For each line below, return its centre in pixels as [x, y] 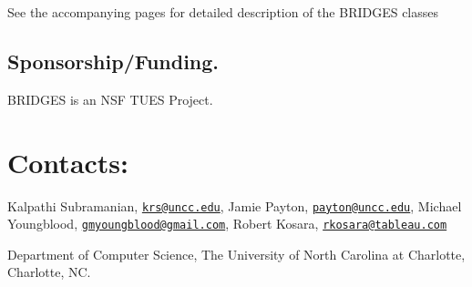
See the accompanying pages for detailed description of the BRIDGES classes [223, 12]
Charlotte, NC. [49, 272]
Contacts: [68, 162]
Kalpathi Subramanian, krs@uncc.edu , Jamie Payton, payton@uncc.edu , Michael [235, 205]
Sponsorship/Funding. [113, 61]
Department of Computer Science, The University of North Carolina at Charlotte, [236, 254]
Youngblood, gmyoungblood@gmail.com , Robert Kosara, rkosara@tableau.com [227, 224]
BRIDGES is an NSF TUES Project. [110, 99]
